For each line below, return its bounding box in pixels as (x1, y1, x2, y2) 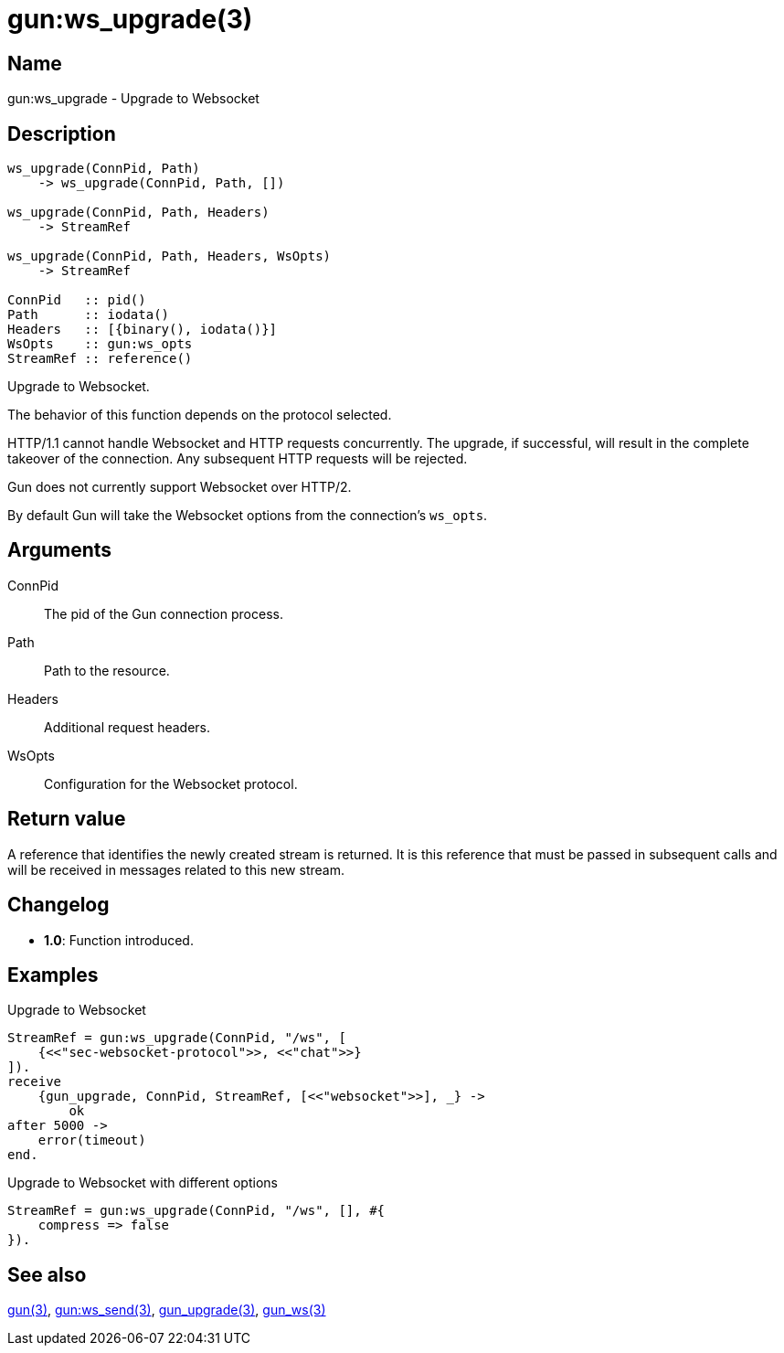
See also (7, 1262, 87, 1286)
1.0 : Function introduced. (44, 932, 194, 948)
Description (7, 122, 116, 145)
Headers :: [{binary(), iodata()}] (7, 322, 278, 337)
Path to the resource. (44, 662, 170, 678)
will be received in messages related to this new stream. (7, 861, 344, 878)
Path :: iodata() (7, 307, 170, 323)
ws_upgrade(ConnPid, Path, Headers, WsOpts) (7, 249, 332, 264)
